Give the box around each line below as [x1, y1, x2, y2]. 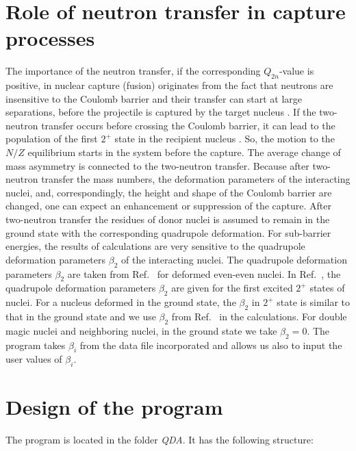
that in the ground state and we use [5, 309, 156, 324]
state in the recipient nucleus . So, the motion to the [114, 131, 335, 146]
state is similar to [277, 295, 351, 309]
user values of [5, 352, 62, 366]
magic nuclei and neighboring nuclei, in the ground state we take [5, 323, 277, 337]
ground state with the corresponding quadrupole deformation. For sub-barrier [5, 225, 331, 240]
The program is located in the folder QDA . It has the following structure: [5, 433, 314, 447]
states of [309, 281, 345, 295]
